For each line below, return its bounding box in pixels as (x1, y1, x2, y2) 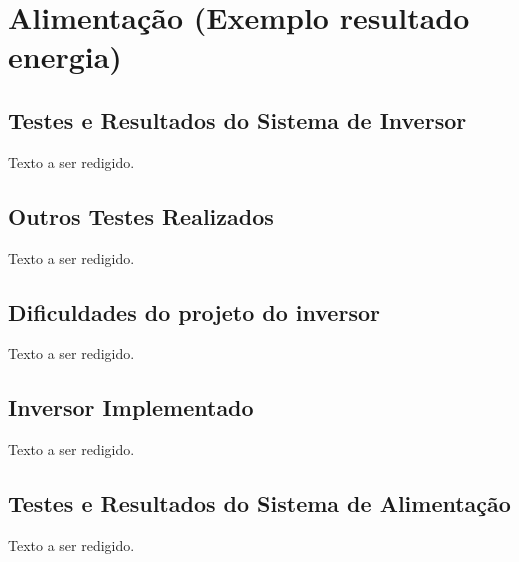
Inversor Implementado (8, 392, 254, 423)
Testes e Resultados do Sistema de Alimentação (8, 488, 511, 519)
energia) (8, 36, 122, 77)
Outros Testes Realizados (8, 200, 274, 231)
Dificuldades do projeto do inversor (8, 296, 380, 327)
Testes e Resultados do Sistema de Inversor (8, 104, 467, 135)
